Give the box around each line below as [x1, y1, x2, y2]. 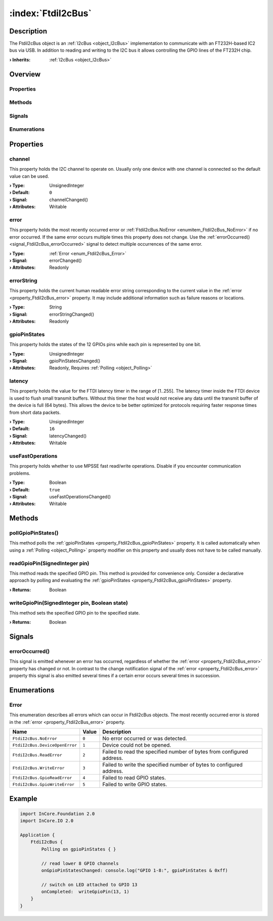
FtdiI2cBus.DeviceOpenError [12, 742, 77, 748]
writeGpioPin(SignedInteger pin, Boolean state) [9, 599, 128, 606]
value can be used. [9, 173, 49, 179]
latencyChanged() [49, 433, 87, 439]
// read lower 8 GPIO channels [41, 860, 119, 866]
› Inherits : [9, 56, 31, 63]
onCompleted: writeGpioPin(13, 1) [41, 889, 130, 895]
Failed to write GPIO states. [102, 781, 167, 788]
